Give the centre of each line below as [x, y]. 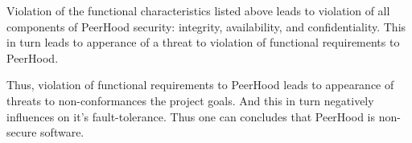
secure [22, 132]
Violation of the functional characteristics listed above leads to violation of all [198, 10]
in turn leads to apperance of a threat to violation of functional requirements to [203, 42]
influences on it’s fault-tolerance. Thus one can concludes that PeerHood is [191, 116]
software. [62, 132]
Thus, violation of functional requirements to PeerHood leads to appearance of [200, 85]
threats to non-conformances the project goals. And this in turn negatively [190, 100]
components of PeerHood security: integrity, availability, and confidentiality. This [206, 26]
